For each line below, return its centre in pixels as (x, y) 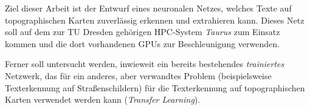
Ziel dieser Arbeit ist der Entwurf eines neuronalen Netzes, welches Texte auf (148, 8)
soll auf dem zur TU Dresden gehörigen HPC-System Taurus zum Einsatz (143, 32)
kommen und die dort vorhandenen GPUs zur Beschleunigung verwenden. (142, 43)
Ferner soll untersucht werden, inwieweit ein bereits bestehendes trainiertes (145, 64)
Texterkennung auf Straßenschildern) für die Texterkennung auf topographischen (155, 87)
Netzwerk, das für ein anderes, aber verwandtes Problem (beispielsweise (138, 75)
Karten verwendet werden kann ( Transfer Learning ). (103, 99)
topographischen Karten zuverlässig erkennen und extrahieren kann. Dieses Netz (155, 20)
